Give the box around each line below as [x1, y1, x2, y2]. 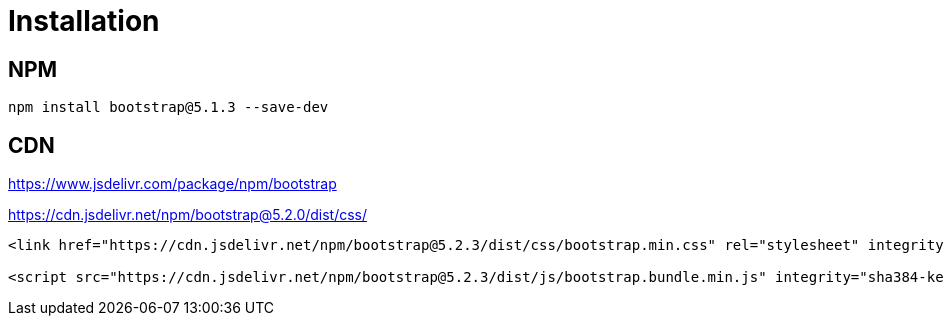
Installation [8, 4, 160, 38]
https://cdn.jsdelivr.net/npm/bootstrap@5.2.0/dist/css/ [8, 206, 368, 224]
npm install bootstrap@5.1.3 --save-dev [8, 99, 329, 116]
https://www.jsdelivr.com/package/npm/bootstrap [8, 175, 337, 193]
